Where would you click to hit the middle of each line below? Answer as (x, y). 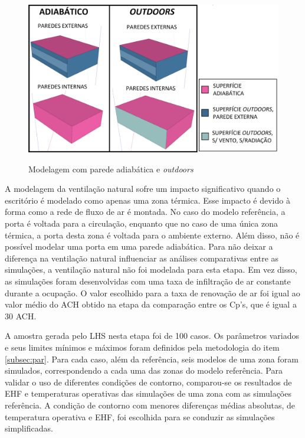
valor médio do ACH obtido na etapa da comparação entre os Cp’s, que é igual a (151, 304)
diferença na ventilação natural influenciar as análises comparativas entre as (142, 258)
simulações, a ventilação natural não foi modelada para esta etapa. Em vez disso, (151, 269)
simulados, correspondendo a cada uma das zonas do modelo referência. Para (144, 370)
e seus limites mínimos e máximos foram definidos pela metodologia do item (142, 347)
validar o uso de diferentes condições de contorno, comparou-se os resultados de (148, 382)
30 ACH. (21, 316)
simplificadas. (29, 428)
